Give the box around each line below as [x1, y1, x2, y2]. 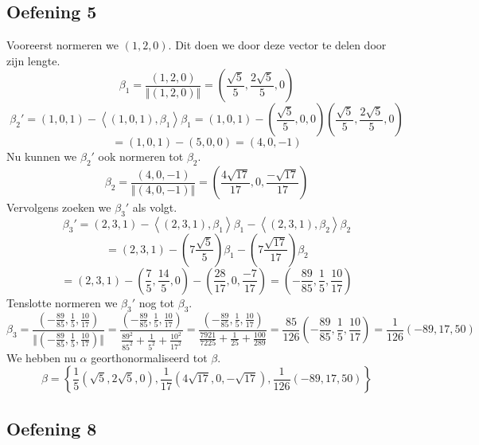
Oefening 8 [6, 416, 97, 440]
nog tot [138, 294, 175, 310]
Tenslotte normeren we [6, 294, 118, 310]
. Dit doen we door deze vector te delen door [168, 37, 387, 53]
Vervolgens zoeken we [6, 199, 111, 216]
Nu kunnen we [6, 148, 77, 165]
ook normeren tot [98, 148, 184, 165]
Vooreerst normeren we [6, 37, 119, 53]
